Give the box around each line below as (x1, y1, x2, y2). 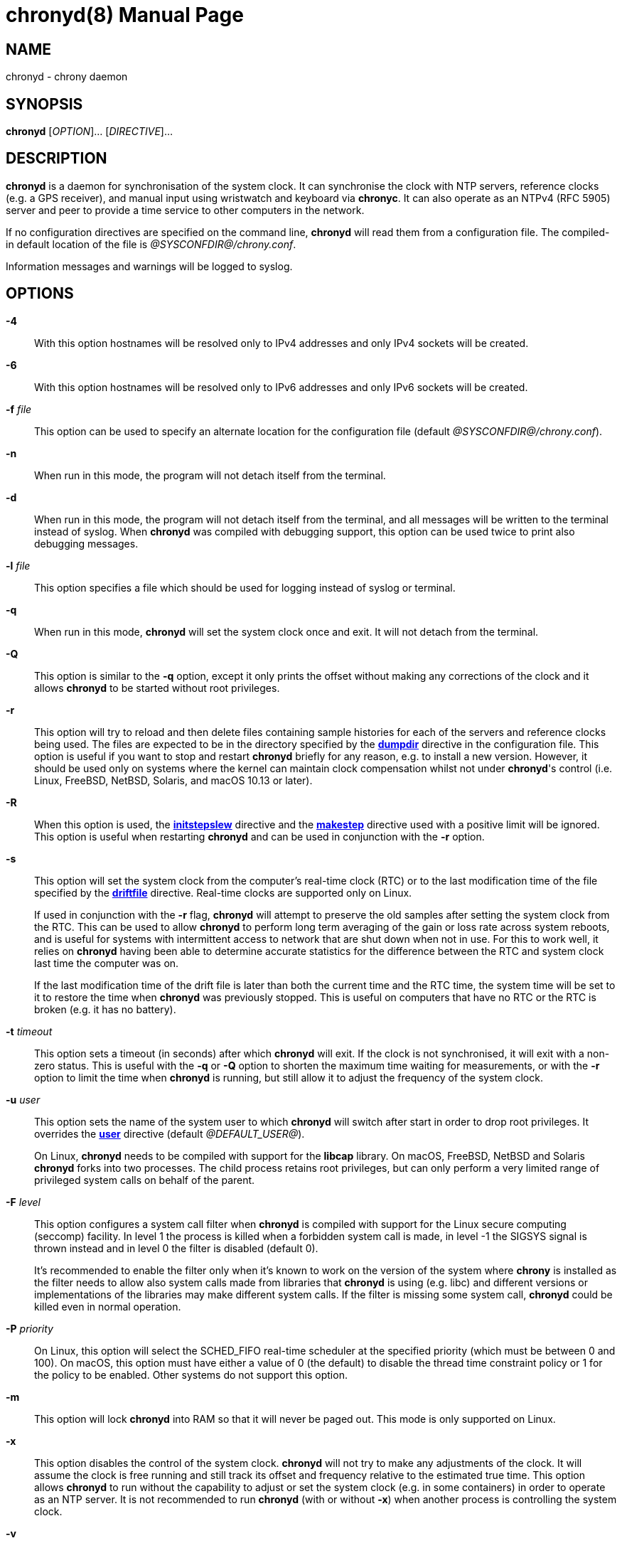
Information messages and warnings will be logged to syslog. (6, 260, 293, 272)
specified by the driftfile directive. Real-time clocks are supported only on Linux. (34, 886, 412, 899)
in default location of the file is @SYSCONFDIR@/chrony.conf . (6, 237, 296, 250)
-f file (6, 402, 32, 415)
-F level (6, 1195, 41, 1208)
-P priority (6, 1322, 53, 1335)
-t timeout (6, 1025, 53, 1037)
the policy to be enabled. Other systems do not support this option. (34, 1368, 348, 1381)
